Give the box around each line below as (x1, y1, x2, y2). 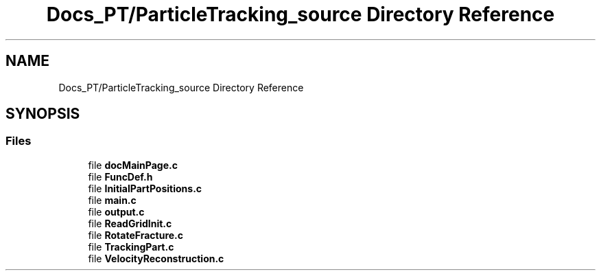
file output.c (88, 205, 145, 218)
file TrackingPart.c (88, 240, 174, 253)
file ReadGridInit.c (88, 217, 172, 229)
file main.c (88, 194, 137, 206)
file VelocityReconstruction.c (88, 252, 224, 264)
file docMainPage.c (88, 159, 178, 171)
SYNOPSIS (5, 105, 80, 123)
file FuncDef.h (88, 170, 153, 183)
